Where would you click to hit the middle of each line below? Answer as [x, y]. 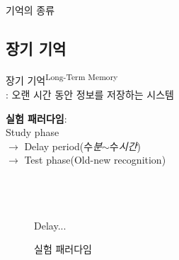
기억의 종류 [30, 10]
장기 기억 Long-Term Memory [62, 79]
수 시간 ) [125, 146]
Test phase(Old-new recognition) [95, 160]
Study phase [33, 132]
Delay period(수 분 [63, 146]
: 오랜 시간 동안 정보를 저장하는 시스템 [90, 95]
